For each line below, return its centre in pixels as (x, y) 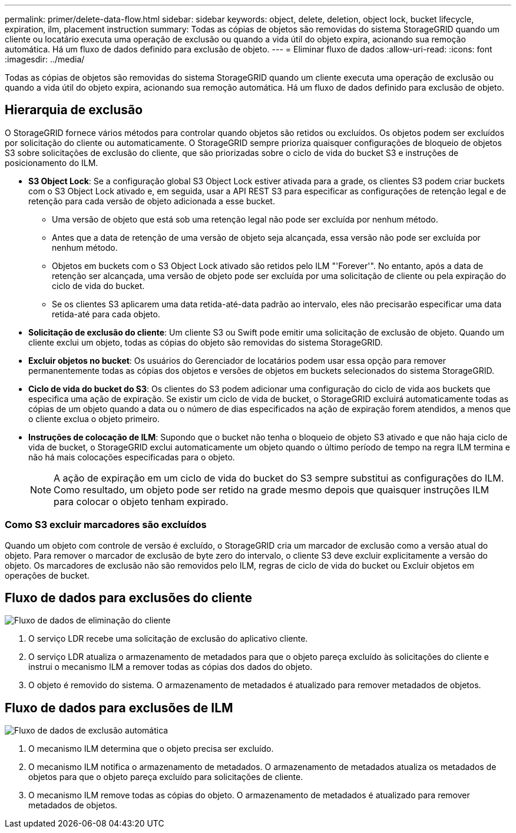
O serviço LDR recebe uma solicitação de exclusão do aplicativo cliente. (168, 639)
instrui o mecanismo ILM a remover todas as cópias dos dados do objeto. (171, 667)
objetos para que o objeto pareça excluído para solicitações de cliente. (166, 777)
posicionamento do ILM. (52, 162)
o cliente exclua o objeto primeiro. (94, 419)
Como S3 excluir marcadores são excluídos (106, 525)
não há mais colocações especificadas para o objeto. (132, 457)
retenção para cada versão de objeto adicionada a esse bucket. (152, 201)
